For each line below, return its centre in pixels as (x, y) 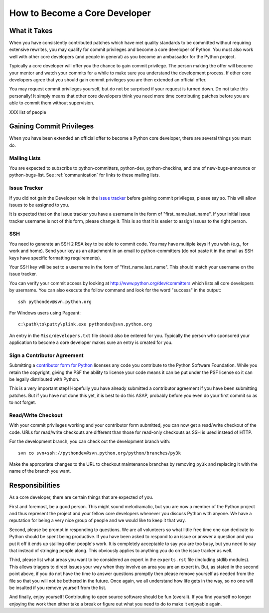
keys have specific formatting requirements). (55, 258)
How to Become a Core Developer (80, 13)
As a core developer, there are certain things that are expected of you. (81, 497)
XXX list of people (28, 112)
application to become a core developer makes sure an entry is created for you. (91, 342)
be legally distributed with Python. (44, 379)
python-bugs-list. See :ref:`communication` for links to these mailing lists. (85, 175)
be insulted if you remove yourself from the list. (58, 588)
